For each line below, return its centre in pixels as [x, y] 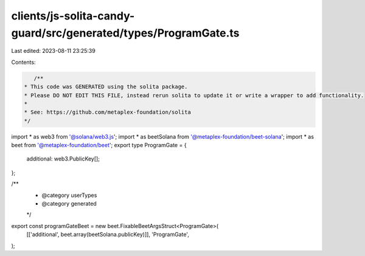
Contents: [23, 62]
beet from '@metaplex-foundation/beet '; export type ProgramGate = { [99, 145]
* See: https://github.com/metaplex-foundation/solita [107, 112]
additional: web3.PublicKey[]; [63, 159]
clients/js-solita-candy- [73, 16]
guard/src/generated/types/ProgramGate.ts [125, 33]
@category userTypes [69, 195]
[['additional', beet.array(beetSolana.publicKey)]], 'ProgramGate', [108, 235]
